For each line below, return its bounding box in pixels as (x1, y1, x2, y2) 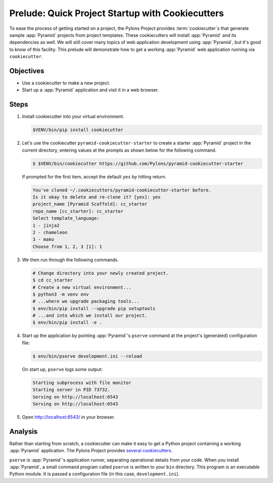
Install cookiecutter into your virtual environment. (22, 114, 124, 120)
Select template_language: (32, 215, 100, 221)
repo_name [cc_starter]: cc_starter (32, 208, 124, 214)
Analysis (9, 427, 38, 436)
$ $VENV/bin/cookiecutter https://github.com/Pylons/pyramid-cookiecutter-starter (32, 161, 244, 166)
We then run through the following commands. (22, 257, 119, 263)
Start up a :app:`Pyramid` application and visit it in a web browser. (22, 87, 159, 93)
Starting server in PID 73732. (32, 387, 111, 393)
